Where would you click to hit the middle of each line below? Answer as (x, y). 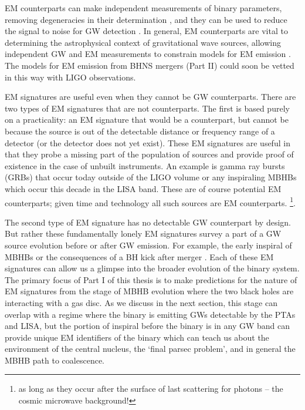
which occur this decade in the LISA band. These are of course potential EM (143, 188)
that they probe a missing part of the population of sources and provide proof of (149, 154)
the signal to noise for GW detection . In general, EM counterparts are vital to (146, 31)
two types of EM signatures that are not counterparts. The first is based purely (147, 108)
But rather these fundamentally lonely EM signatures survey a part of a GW (143, 233)
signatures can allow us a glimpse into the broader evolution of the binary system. (152, 268)
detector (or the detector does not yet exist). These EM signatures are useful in (148, 142)
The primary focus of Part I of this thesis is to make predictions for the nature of (151, 279)
